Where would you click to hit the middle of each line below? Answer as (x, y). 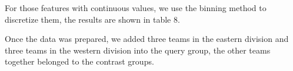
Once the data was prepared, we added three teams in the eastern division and (147, 39)
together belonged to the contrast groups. (79, 61)
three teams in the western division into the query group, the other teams (138, 50)
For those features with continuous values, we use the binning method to (136, 8)
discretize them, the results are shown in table (88, 19)
